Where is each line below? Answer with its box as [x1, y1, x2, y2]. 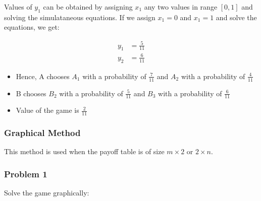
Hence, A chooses [16, 71, 70, 81]
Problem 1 [4, 167, 47, 180]
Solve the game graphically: [4, 187, 89, 198]
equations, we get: [4, 22, 60, 32]
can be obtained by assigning [43, 2, 133, 12]
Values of [4, 2, 32, 12]
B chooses [16, 88, 46, 98]
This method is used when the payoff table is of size [4, 146, 165, 157]
